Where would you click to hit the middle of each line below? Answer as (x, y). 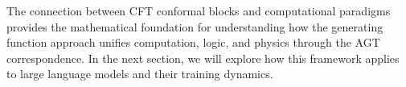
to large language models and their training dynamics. (140, 74)
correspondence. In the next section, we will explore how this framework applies (203, 58)
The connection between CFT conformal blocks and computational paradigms (199, 10)
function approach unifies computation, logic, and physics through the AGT (193, 42)
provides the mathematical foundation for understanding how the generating (195, 26)
